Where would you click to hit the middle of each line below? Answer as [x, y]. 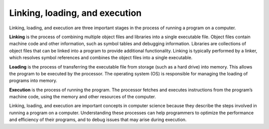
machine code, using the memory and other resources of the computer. [83, 97]
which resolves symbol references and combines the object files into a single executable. [101, 58]
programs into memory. [33, 81]
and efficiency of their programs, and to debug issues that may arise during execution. [98, 120]
